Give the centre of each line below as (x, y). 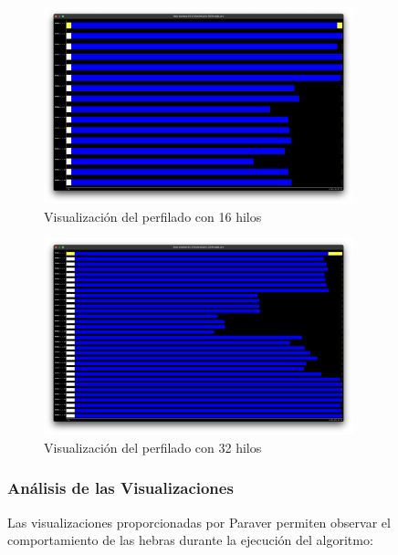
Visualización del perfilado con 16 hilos (153, 216)
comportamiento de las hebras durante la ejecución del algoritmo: (190, 540)
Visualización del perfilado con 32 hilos (153, 447)
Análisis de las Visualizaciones (120, 488)
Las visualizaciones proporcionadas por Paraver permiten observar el (199, 522)
